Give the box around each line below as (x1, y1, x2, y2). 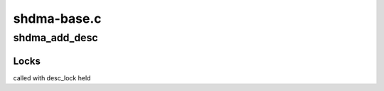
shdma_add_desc (13, 31, 99, 44)
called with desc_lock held (13, 73, 91, 82)
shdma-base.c (13, 11, 102, 26)
